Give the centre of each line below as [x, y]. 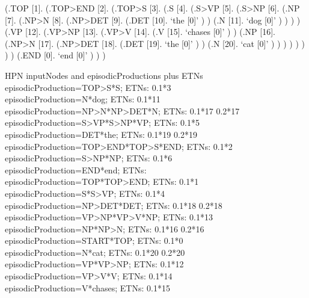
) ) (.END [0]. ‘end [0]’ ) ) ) [55, 55]
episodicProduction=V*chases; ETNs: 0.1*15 [87, 287]
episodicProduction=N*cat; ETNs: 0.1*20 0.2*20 [95, 252]
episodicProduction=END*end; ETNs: [76, 169]
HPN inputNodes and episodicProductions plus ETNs [104, 75]
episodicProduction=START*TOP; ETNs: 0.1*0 [94, 241]
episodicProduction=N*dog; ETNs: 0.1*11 [83, 99]
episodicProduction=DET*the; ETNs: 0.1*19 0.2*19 [101, 134]
